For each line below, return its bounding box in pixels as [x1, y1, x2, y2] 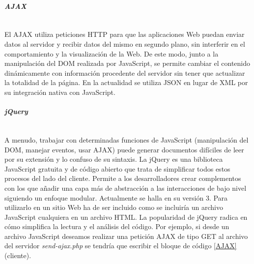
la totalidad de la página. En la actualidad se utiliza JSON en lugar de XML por [4, 77, 248, 88]
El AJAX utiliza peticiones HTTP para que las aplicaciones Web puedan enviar [4, 29, 245, 39]
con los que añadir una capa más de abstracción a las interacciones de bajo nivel [4, 182, 247, 193]
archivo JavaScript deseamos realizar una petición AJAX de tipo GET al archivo [4, 231, 248, 241]
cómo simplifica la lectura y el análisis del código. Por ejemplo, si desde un [4, 221, 229, 232]
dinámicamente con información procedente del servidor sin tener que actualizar [4, 67, 245, 78]
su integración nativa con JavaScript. [4, 87, 115, 97]
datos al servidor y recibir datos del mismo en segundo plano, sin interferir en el [4, 38, 245, 49]
